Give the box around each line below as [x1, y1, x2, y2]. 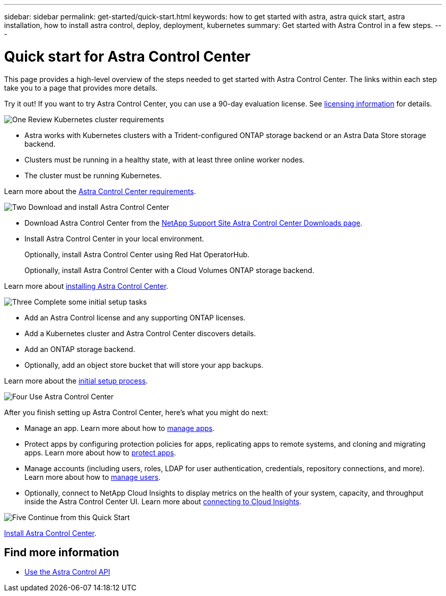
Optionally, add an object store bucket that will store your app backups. [24, 360, 264, 369]
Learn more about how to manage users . [24, 472, 161, 481]
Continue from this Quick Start [28, 512, 130, 522]
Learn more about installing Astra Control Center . [4, 281, 169, 290]
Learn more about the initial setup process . [4, 376, 148, 385]
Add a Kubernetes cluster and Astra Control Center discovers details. [24, 329, 256, 338]
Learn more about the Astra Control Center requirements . [4, 186, 196, 196]
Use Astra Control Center [29, 392, 114, 401]
